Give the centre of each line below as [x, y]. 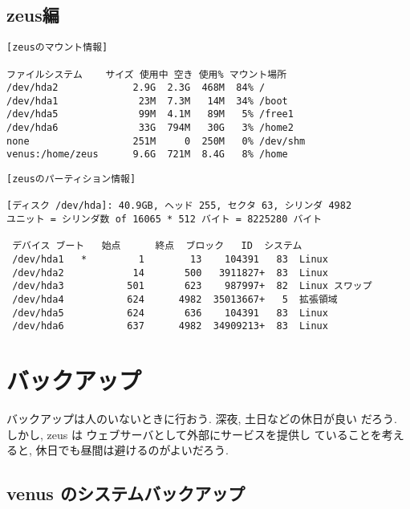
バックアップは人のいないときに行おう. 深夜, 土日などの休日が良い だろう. [202, 419]
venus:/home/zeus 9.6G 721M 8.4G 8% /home [147, 155]
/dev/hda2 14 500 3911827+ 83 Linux [170, 273]
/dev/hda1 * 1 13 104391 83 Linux [170, 260]
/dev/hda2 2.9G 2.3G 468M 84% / [136, 88]
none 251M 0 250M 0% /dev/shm [156, 141]
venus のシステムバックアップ [126, 493]
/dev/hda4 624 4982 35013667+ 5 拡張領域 [175, 300]
